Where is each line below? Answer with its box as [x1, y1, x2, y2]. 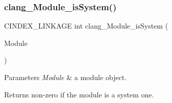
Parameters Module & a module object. [4, 72, 127, 82]
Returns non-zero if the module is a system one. [4, 89, 154, 99]
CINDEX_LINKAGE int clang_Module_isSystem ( [4, 20, 168, 31]
